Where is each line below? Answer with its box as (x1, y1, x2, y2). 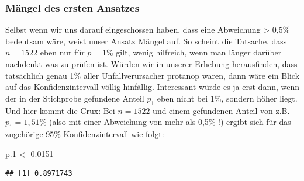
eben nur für (40, 46, 85, 58)
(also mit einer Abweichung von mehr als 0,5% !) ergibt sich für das (49, 116, 291, 128)
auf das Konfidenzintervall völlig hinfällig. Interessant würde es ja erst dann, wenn (5, 81, 300, 93)
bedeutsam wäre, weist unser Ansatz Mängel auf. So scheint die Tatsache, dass (5, 34, 287, 47)
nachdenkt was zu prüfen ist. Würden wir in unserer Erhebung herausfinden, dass (5, 58, 298, 69)
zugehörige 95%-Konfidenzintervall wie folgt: (5, 127, 164, 140)
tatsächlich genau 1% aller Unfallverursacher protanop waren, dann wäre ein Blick (5, 69, 300, 81)
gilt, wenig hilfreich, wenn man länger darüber (116, 46, 282, 58)
